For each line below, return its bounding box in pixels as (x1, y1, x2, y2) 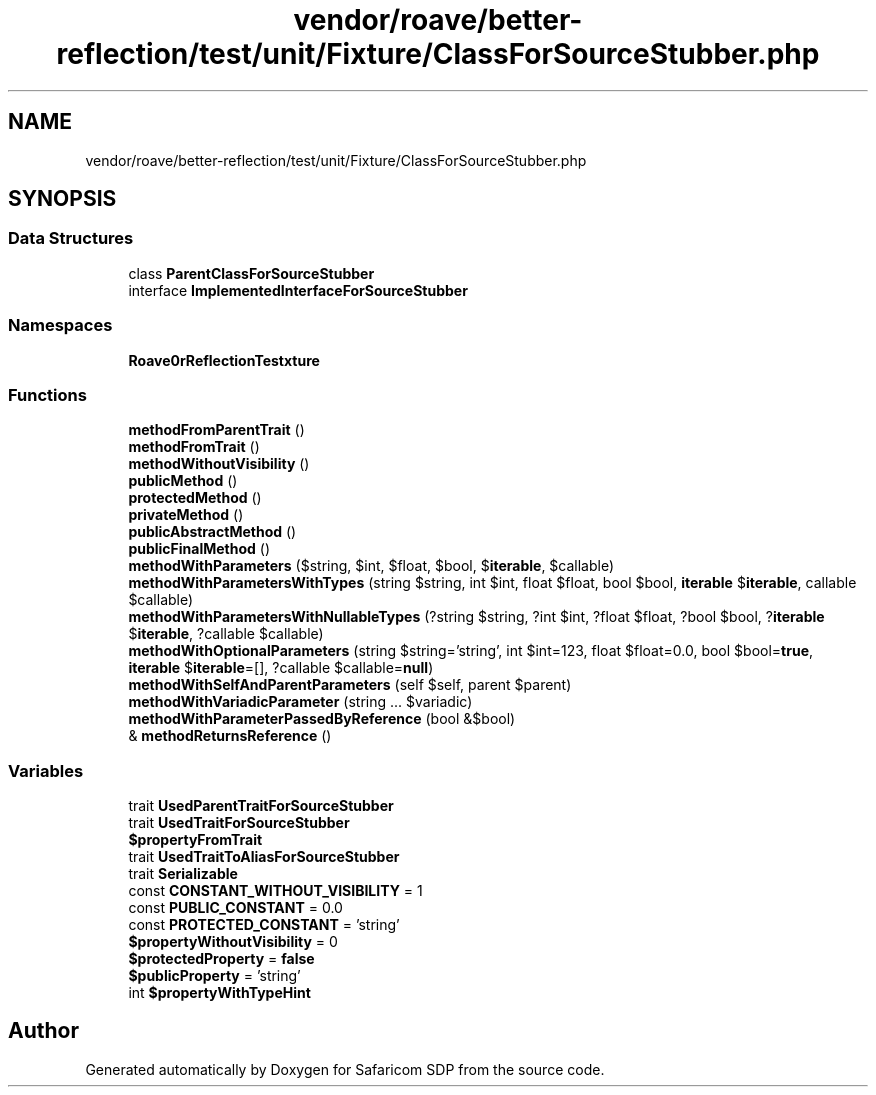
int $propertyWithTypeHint (128, 984, 311, 1002)
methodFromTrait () (128, 438, 260, 456)
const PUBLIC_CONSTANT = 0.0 (128, 899, 343, 917)
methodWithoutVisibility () (128, 455, 310, 473)
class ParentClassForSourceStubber (128, 264, 375, 282)
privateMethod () (128, 506, 244, 524)
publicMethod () (128, 472, 238, 490)
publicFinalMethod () (128, 540, 271, 558)
